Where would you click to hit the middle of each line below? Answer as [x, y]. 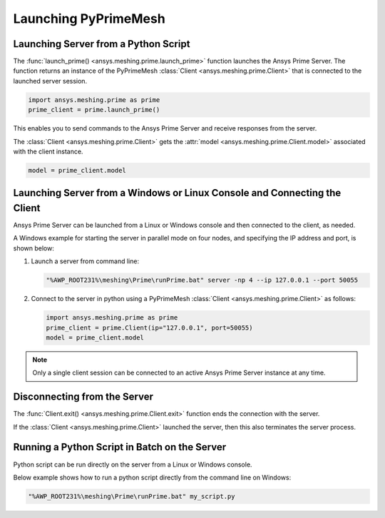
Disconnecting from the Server [83, 397]
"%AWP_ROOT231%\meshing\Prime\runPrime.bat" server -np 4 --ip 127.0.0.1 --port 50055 [202, 280]
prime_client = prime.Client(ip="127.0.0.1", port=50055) [149, 327]
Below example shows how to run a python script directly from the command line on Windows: [152, 477]
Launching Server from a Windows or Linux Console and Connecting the [177, 193]
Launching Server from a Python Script [102, 44]
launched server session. [50, 81]
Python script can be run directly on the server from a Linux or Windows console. [133, 464]
